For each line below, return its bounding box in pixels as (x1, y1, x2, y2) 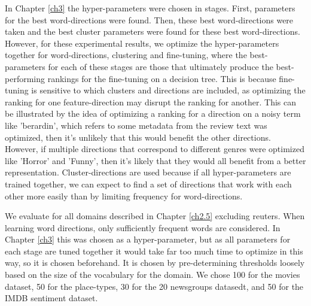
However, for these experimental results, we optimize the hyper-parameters (5, 37, 279, 49)
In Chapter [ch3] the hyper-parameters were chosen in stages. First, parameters (5, 2, 295, 14)
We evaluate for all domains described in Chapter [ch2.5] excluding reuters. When (5, 210, 305, 222)
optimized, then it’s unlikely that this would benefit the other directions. (5, 131, 271, 143)
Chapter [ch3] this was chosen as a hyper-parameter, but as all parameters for (5, 233, 291, 246)
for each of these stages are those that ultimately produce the (48, 60, 273, 72)
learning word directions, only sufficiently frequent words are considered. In (5, 221, 280, 234)
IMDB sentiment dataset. (5, 292, 98, 304)
